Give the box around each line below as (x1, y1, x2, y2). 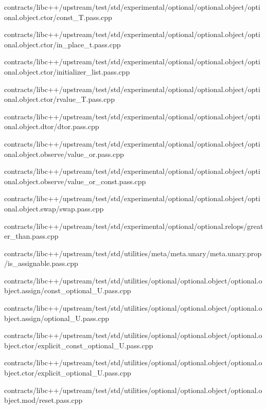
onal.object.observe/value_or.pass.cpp (4, 148, 124, 159)
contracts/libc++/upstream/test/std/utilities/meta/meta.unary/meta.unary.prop (4, 247, 262, 258)
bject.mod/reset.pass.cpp (4, 395, 83, 405)
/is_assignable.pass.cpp (4, 258, 78, 269)
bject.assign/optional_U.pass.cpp (4, 312, 110, 323)
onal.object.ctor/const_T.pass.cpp (4, 11, 112, 22)
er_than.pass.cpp (4, 230, 59, 241)
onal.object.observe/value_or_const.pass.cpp (4, 175, 146, 186)
